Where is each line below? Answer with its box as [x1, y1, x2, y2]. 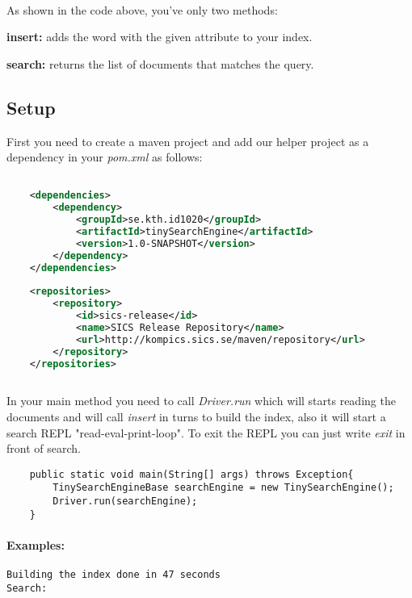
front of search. [6, 440, 81, 457]
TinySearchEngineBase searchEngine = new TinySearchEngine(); [53, 482, 394, 494]
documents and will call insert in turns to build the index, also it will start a [6, 408, 386, 425]
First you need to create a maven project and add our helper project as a [6, 132, 369, 149]
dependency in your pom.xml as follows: [6, 148, 203, 165]
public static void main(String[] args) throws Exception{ [29, 468, 354, 480]
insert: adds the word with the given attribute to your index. [6, 28, 313, 45]
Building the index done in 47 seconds [6, 569, 221, 581]
